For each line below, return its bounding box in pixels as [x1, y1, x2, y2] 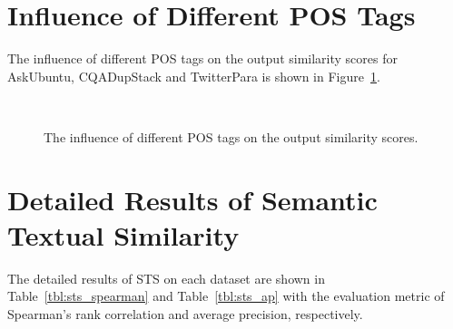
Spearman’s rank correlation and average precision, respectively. [7, 305, 363, 323]
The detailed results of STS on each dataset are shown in [7, 268, 325, 287]
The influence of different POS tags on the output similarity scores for [7, 49, 398, 68]
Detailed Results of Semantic [7, 180, 378, 218]
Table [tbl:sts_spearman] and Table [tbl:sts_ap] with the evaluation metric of [7, 286, 445, 305]
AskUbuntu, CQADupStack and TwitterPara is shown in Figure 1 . [7, 66, 380, 85]
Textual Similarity [7, 216, 240, 253]
